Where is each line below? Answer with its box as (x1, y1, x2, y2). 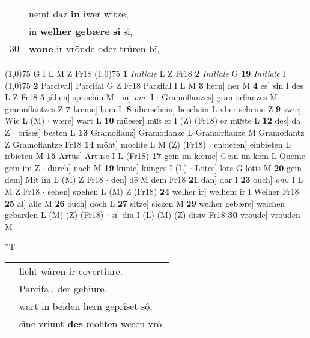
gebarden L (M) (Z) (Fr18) (5, 208, 104, 221)
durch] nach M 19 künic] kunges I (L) (47, 161, 187, 174)
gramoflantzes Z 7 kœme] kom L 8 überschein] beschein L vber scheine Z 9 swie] (5, 102, 302, 115)
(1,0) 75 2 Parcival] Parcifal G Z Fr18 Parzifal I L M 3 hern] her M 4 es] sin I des (5, 79, 304, 91)
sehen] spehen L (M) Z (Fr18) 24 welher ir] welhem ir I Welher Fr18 (47, 184, 299, 197)
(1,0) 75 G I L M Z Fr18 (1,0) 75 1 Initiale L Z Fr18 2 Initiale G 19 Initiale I (5, 67, 286, 79)
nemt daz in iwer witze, (29, 7, 129, 20)
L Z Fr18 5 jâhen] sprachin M (5, 91, 114, 103)
